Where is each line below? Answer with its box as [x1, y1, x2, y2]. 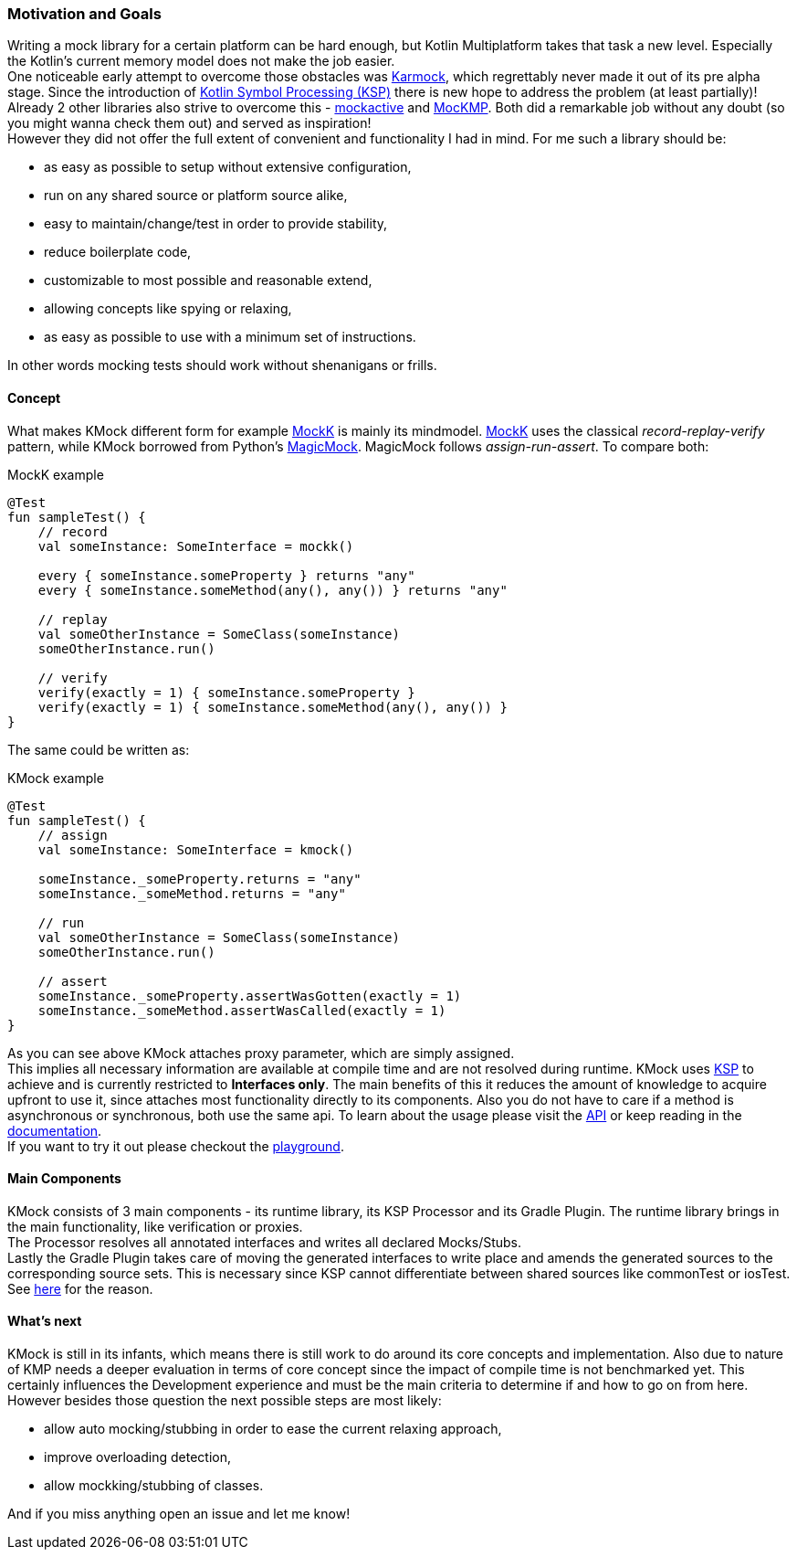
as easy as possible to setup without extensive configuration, [44, 159, 412, 175]
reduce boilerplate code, [44, 244, 192, 260]
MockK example [7, 466, 104, 482]
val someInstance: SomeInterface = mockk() [37, 538, 354, 554]
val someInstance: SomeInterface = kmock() [37, 842, 354, 857]
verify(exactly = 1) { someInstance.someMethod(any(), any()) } [37, 699, 508, 715]
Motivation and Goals [7, 5, 162, 23]
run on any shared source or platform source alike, [44, 187, 348, 204]
